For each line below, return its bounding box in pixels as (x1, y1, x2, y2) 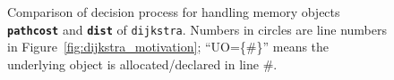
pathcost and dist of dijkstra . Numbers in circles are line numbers (7, 20, 387, 38)
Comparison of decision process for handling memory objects (7, 3, 340, 20)
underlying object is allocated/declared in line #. (7, 54, 278, 73)
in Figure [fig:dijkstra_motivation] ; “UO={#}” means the (7, 37, 330, 56)
